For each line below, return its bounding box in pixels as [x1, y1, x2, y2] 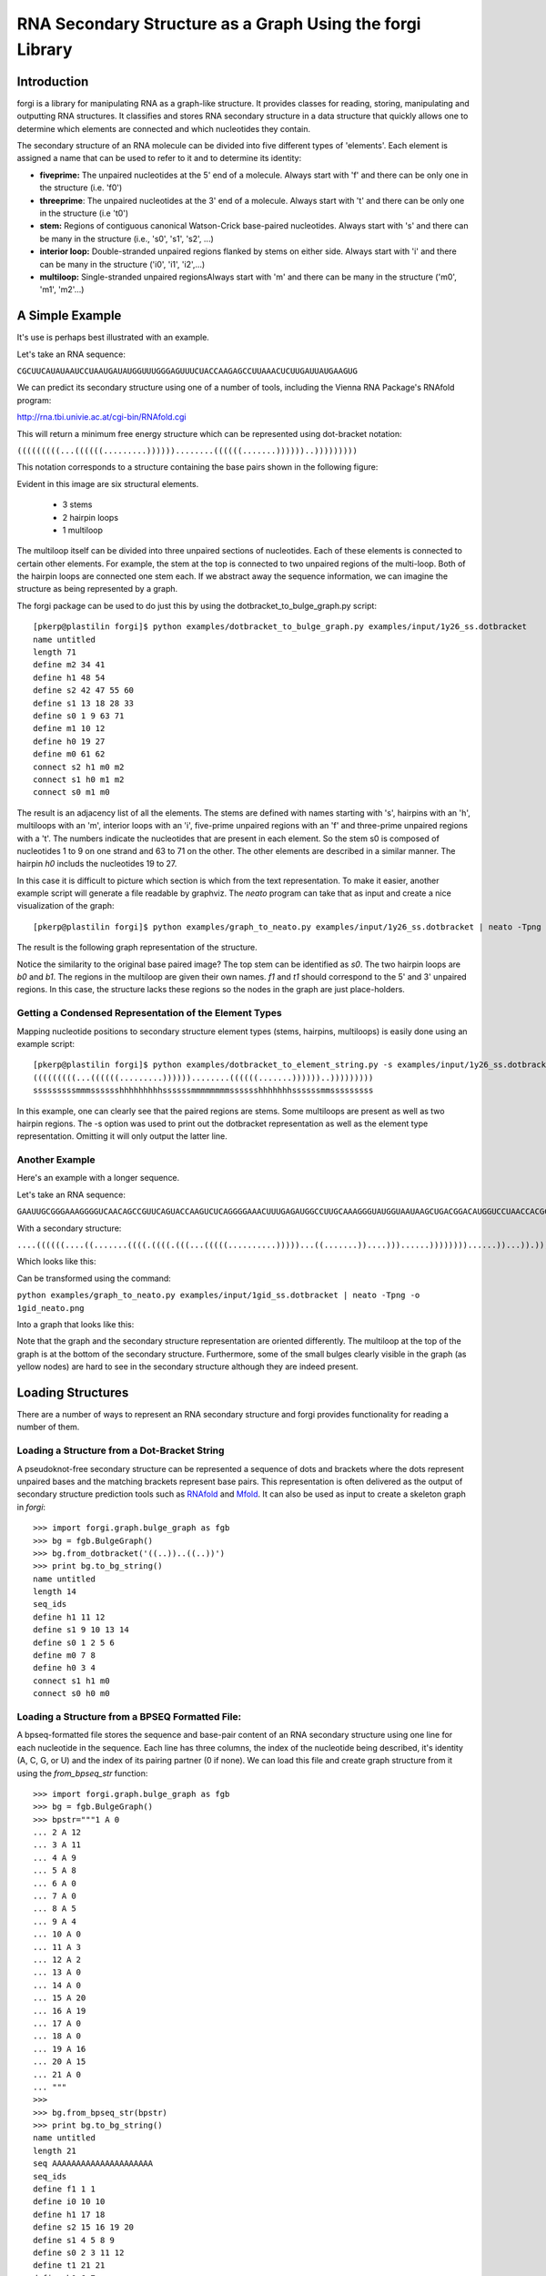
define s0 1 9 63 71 [33, 711, 125, 721]
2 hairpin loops [62, 512, 118, 523]
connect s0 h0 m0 [33, 1689, 110, 1699]
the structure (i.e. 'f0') [39, 182, 123, 193]
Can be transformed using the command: [16, 1273, 172, 1284]
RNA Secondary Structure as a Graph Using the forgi [16, 14, 421, 34]
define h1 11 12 [33, 1611, 106, 1622]
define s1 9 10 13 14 [33, 1625, 129, 1635]
